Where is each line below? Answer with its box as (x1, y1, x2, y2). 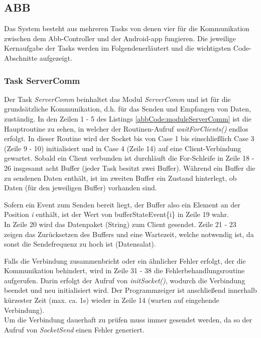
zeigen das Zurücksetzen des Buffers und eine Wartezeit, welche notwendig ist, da (4, 229, 254, 239)
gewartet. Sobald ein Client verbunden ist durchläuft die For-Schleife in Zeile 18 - (4, 153, 254, 163)
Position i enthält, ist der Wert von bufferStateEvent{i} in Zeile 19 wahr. (4, 209, 229, 219)
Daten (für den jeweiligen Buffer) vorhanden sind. (4, 182, 157, 193)
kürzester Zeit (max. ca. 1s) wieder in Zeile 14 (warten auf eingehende (4, 295, 219, 305)
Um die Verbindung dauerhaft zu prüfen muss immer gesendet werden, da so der (4, 314, 252, 325)
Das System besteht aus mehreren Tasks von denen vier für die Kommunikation (4, 23, 249, 34)
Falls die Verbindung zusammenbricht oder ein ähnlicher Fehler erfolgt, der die (4, 255, 246, 266)
